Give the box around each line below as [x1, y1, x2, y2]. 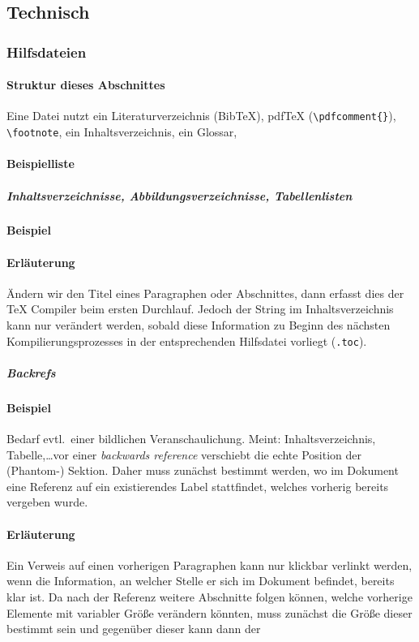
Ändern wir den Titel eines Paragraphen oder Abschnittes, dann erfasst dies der [6, 284, 404, 301]
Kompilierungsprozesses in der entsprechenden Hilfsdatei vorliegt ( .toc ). [6, 332, 367, 349]
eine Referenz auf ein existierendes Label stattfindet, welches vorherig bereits [6, 477, 389, 494]
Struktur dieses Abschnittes [6, 76, 165, 93]
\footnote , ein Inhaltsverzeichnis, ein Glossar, [6, 123, 237, 140]
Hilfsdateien [6, 41, 87, 62]
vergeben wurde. [6, 493, 88, 511]
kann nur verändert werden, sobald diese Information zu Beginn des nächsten [6, 317, 391, 334]
